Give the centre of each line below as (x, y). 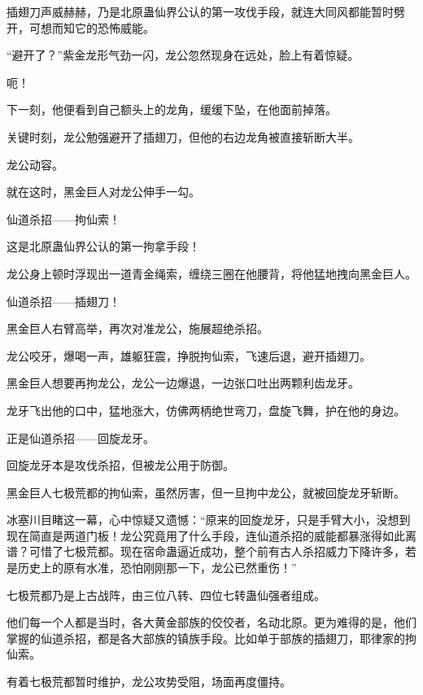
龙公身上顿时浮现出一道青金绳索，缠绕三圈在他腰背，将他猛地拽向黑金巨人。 (211, 273)
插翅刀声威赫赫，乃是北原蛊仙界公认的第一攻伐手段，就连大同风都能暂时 (200, 11)
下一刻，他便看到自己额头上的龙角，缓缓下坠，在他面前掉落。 (172, 109)
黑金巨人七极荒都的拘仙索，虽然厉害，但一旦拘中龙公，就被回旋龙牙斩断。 (206, 492)
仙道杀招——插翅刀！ (63, 301)
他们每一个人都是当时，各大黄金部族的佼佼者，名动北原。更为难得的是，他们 (211, 622)
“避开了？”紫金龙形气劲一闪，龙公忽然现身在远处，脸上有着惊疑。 (183, 55)
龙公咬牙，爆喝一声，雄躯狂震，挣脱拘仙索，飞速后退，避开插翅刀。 (189, 355)
